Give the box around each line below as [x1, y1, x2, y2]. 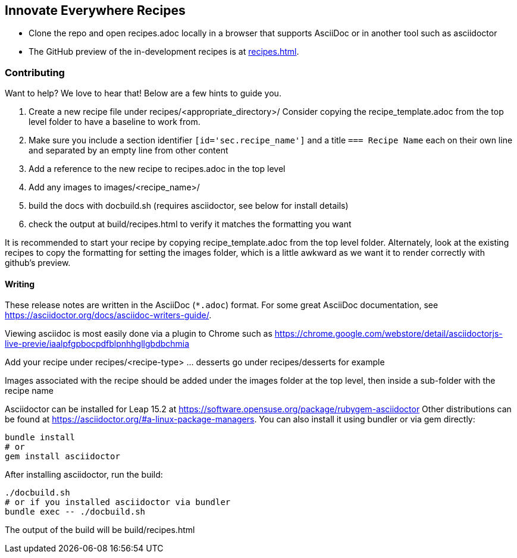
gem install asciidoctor [5, 452, 120, 462]
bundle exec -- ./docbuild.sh [5, 507, 146, 517]
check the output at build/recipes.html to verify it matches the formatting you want [29, 219, 352, 230]
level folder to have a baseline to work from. [29, 117, 200, 127]
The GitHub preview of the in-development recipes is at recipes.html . [29, 46, 299, 57]
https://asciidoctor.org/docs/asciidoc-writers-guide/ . [5, 310, 212, 321]
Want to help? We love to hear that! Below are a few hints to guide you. [5, 88, 281, 99]
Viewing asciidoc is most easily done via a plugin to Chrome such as [5, 328, 272, 339]
